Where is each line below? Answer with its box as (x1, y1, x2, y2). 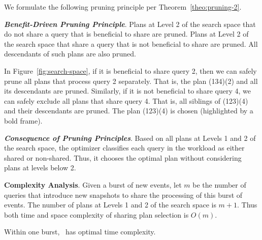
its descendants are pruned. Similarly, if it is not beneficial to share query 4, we (4, 85, 251, 96)
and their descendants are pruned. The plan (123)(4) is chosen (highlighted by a (4, 105, 253, 116)
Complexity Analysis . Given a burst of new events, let (4, 179, 182, 190)
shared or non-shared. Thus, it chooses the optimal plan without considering (4, 152, 242, 163)
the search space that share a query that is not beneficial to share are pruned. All (4, 38, 258, 49)
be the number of (192, 179, 246, 190)
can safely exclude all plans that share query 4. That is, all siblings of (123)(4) (4, 95, 248, 106)
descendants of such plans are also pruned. (4, 48, 136, 59)
